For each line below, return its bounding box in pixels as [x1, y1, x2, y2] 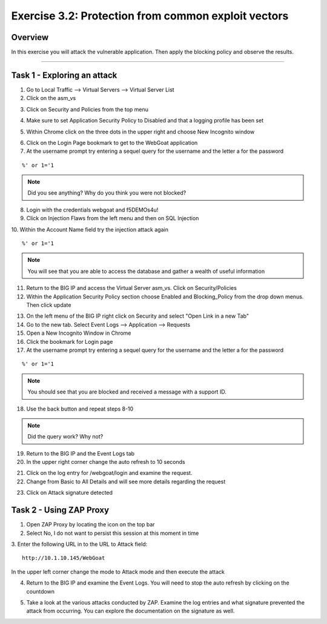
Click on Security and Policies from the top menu [26, 106, 148, 113]
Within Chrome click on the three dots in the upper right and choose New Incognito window [26, 128, 255, 135]
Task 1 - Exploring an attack [11, 70, 117, 80]
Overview [11, 32, 49, 42]
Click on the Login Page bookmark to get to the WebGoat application [26, 139, 198, 146]
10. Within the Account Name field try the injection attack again [11, 226, 169, 233]
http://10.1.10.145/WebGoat [22, 555, 105, 562]
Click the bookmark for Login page [26, 338, 113, 345]
